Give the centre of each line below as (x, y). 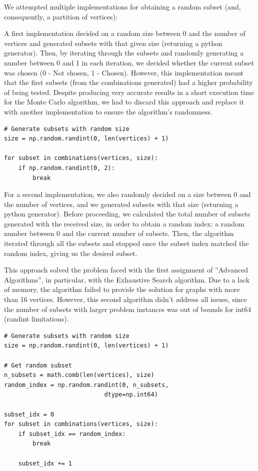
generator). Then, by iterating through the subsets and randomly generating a (124, 53)
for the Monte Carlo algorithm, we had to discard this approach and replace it (124, 102)
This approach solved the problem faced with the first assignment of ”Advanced (126, 270)
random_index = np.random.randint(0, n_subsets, (86, 385)
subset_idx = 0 (29, 414)
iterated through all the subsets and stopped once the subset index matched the (126, 243)
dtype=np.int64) (131, 395)
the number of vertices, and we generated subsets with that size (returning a (121, 204)
